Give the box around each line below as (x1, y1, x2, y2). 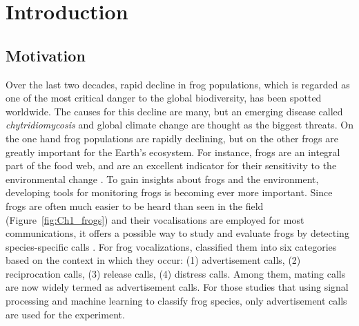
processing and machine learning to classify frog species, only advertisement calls (6, 294, 347, 308)
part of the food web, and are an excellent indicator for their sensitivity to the (6, 158, 337, 173)
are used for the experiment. (6, 307, 125, 321)
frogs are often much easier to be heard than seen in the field (6, 198, 264, 213)
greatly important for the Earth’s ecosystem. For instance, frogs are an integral (6, 144, 340, 159)
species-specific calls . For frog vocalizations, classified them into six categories (6, 239, 337, 253)
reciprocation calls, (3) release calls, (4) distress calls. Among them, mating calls (6, 266, 346, 280)
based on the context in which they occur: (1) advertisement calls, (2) (6, 253, 301, 267)
